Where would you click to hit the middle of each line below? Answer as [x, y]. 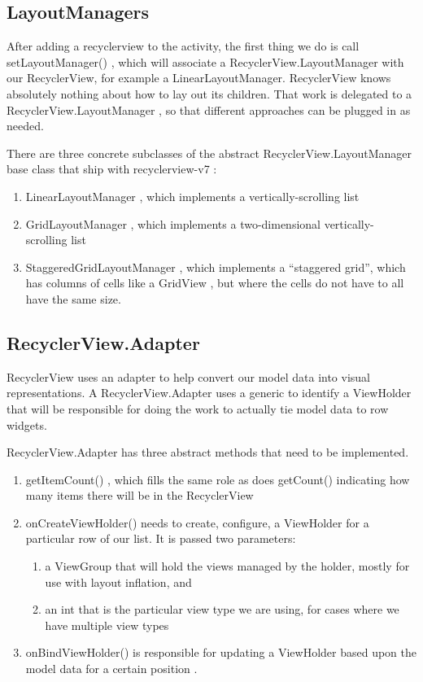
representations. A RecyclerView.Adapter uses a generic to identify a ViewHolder [209, 393]
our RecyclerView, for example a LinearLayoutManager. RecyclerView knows [199, 78]
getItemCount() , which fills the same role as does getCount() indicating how [218, 479]
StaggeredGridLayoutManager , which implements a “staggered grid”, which [216, 267]
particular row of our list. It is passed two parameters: [161, 538]
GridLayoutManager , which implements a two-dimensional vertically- [200, 223]
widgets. [27, 424]
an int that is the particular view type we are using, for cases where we [222, 609]
